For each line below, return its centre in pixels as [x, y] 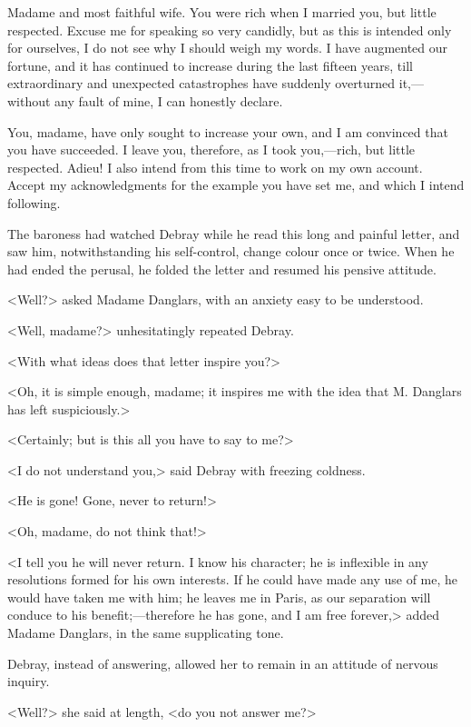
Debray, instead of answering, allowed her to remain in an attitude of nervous [223, 663]
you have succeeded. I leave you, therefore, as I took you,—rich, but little [211, 149]
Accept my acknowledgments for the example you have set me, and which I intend [236, 185]
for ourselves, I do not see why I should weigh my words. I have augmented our [228, 48]
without [29, 100]
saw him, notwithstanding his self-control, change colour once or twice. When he [231, 251]
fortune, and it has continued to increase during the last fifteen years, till [210, 65]
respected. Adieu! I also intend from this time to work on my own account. [215, 167]
